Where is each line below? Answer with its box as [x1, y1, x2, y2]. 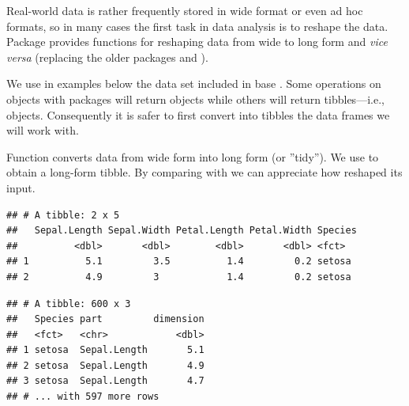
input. [6, 179, 36, 195]
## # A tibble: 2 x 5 [6, 209, 120, 221]
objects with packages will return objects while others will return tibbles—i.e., [6, 90, 385, 107]
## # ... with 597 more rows [6, 391, 159, 403]
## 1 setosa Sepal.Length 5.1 [6, 344, 204, 356]
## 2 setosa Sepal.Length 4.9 [6, 359, 204, 371]
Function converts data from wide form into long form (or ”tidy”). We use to [6, 148, 379, 165]
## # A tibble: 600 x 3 [6, 298, 131, 309]
